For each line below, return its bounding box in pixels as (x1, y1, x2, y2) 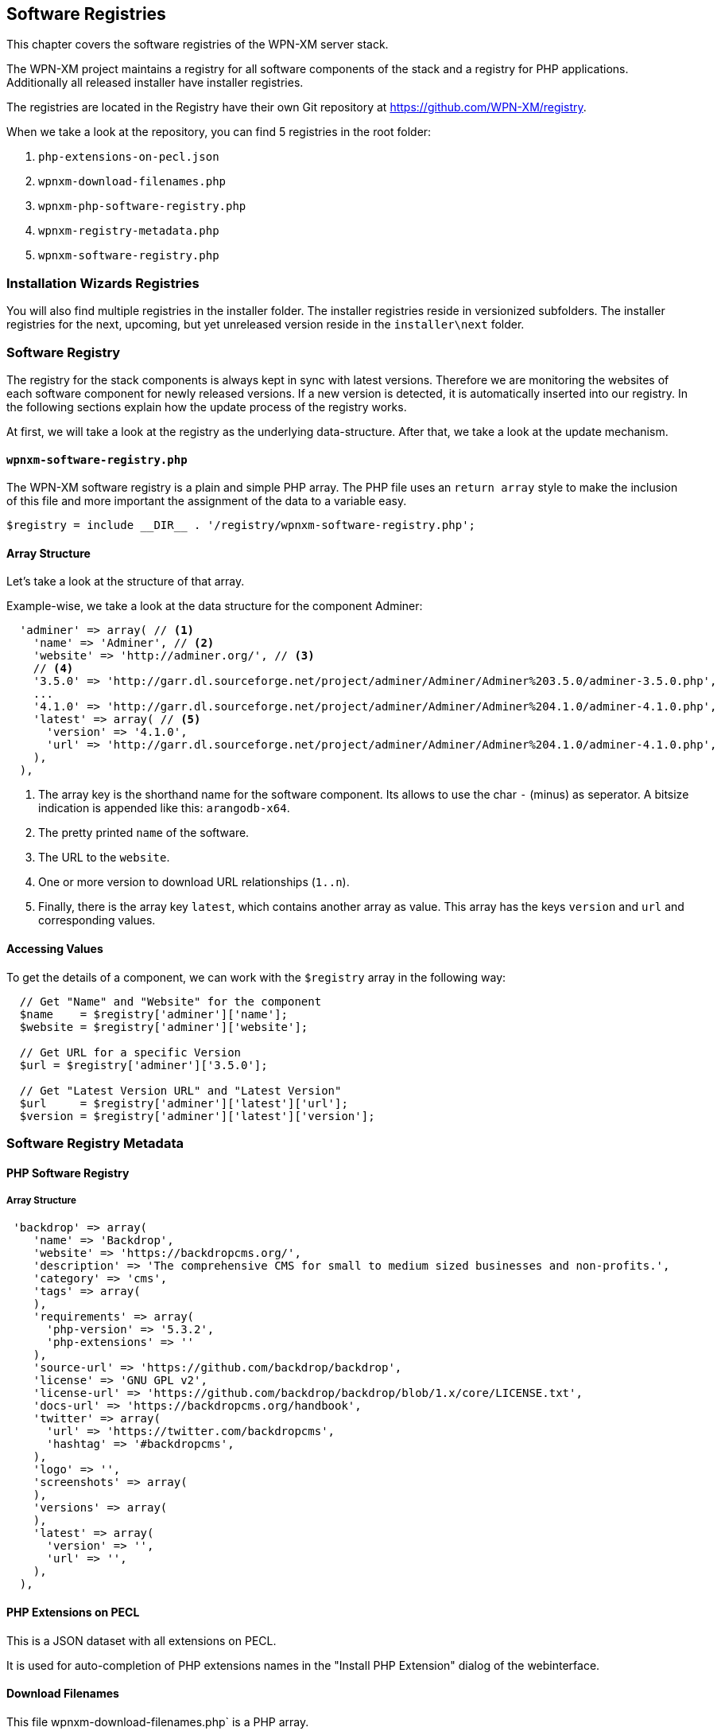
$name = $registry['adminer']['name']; (19, 1007, 289, 1021)
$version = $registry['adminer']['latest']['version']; (19, 1109, 375, 1122)
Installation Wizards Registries (6, 274, 200, 291)
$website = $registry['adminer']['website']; (19, 1020, 308, 1033)
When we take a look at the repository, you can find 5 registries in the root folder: (6, 125, 432, 139)
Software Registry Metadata (6, 1134, 184, 1151)
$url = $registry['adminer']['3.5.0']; (19, 1058, 268, 1072)
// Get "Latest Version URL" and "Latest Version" (19, 1083, 342, 1097)
